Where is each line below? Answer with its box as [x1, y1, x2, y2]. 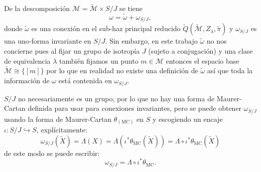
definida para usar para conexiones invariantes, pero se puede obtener [28, 103, 242, 113]
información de [4, 75, 50, 86]
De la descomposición [4, 3, 70, 14]
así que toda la [207, 65, 253, 76]
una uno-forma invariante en [4, 36, 91, 46]
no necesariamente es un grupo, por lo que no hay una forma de [18, 93, 215, 103]
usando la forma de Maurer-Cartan [4, 113, 112, 124]
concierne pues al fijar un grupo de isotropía [4, 46, 140, 56]
